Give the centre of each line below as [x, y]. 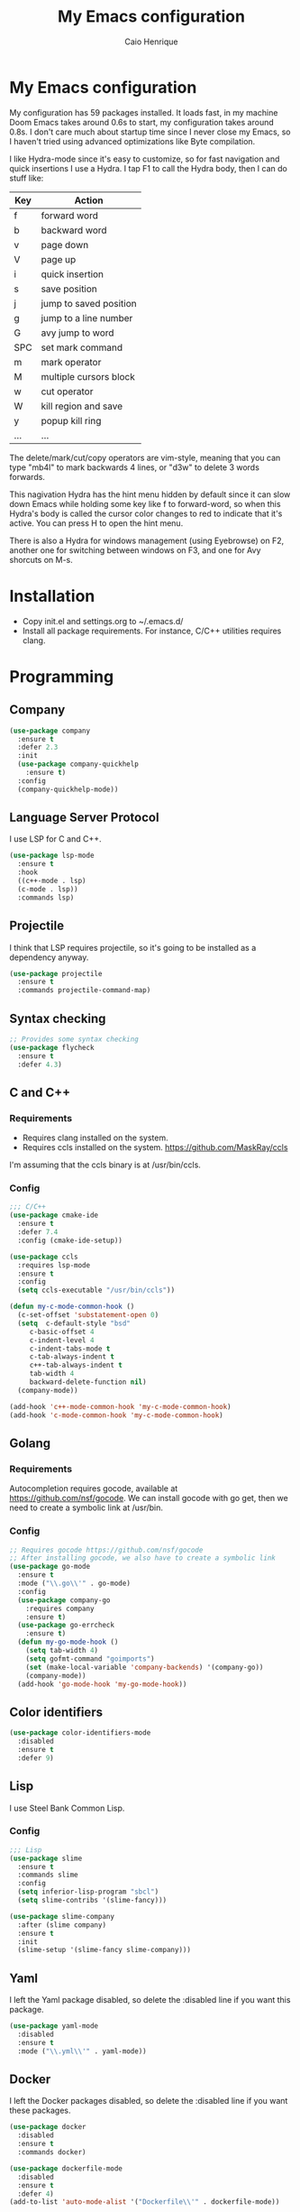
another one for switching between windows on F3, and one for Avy [135, 550]
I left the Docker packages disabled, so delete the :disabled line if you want [149, 2101]
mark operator [71, 362]
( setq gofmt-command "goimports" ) [90, 1659]
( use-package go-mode [50, 1567]
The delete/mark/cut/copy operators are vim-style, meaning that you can [145, 457]
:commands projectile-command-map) [84, 991]
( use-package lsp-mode [52, 856]
